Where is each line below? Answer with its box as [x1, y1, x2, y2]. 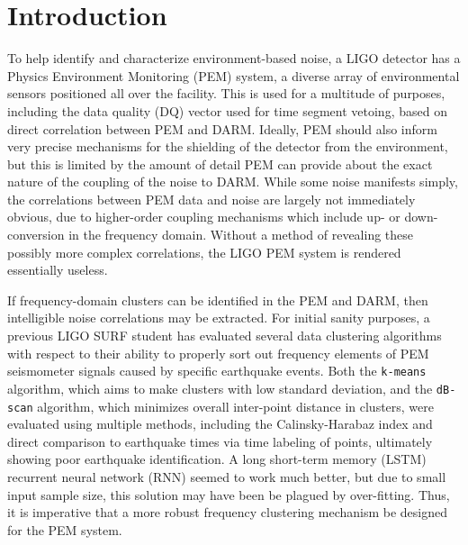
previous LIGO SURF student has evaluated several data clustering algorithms [7, 326, 442, 345]
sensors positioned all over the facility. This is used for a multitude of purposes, [7, 84, 445, 103]
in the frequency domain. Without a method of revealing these [68, 225, 414, 244]
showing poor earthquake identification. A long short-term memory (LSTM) [7, 450, 427, 468]
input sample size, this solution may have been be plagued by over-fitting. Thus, [7, 485, 450, 504]
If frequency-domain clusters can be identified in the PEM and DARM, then [7, 290, 428, 309]
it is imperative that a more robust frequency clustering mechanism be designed [7, 503, 448, 522]
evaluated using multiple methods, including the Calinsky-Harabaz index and [7, 414, 433, 433]
